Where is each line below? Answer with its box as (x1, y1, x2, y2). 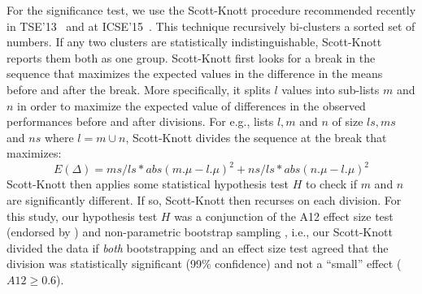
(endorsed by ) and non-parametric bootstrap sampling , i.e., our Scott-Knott (7, 223, 393, 240)
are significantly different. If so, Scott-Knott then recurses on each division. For (7, 192, 402, 209)
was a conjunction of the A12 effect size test (174, 207, 394, 224)
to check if (305, 175, 357, 192)
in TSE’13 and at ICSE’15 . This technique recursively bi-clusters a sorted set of (7, 17, 415, 34)
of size (332, 113, 363, 130)
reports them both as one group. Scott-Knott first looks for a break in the (7, 49, 376, 66)
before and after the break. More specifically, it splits (7, 80, 271, 97)
